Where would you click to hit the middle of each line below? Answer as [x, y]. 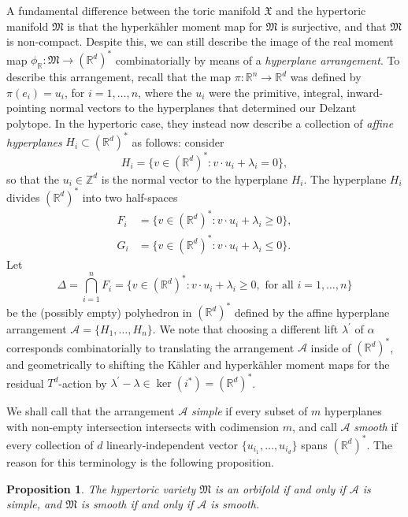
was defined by [326, 77]
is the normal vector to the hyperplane [195, 179]
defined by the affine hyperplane [312, 312]
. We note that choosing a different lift [245, 329]
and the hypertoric [321, 10]
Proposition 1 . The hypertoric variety [101, 488]
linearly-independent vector [172, 444]
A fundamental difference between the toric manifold [134, 10]
